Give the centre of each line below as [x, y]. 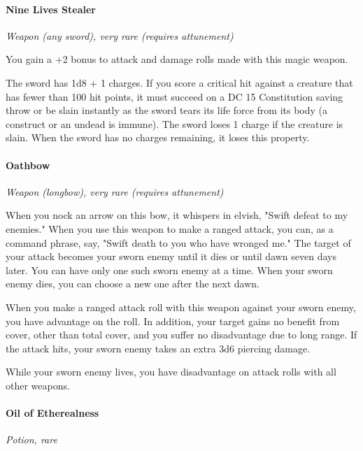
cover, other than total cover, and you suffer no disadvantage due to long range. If [181, 335]
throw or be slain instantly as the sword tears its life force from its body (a [167, 110]
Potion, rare [31, 439]
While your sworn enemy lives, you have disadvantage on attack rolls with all [171, 372]
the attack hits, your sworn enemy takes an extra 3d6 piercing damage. [158, 348]
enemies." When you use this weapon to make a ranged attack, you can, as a [170, 228]
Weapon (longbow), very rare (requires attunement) [115, 191]
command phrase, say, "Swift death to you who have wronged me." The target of [178, 242]
